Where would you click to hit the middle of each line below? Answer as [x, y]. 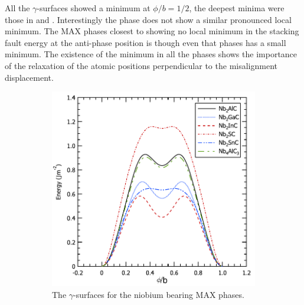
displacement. [29, 77]
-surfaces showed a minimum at [94, 8]
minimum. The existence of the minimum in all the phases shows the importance [151, 54]
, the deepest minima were [237, 8]
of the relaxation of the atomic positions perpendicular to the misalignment [141, 65]
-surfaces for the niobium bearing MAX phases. [159, 294]
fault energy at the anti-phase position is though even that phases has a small [146, 42]
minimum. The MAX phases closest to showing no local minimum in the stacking [152, 31]
